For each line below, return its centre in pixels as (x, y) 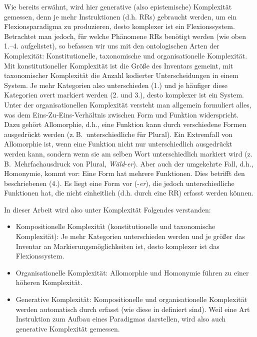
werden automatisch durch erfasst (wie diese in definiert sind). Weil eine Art (133, 309)
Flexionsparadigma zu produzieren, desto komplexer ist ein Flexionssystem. (119, 26)
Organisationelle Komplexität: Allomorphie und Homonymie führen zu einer (132, 272)
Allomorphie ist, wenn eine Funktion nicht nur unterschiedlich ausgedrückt (118, 144)
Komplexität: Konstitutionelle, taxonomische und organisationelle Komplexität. (126, 55)
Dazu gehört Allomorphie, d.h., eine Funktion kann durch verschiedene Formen (125, 124)
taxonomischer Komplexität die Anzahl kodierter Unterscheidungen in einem (121, 75)
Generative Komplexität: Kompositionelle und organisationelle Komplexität (131, 299)
